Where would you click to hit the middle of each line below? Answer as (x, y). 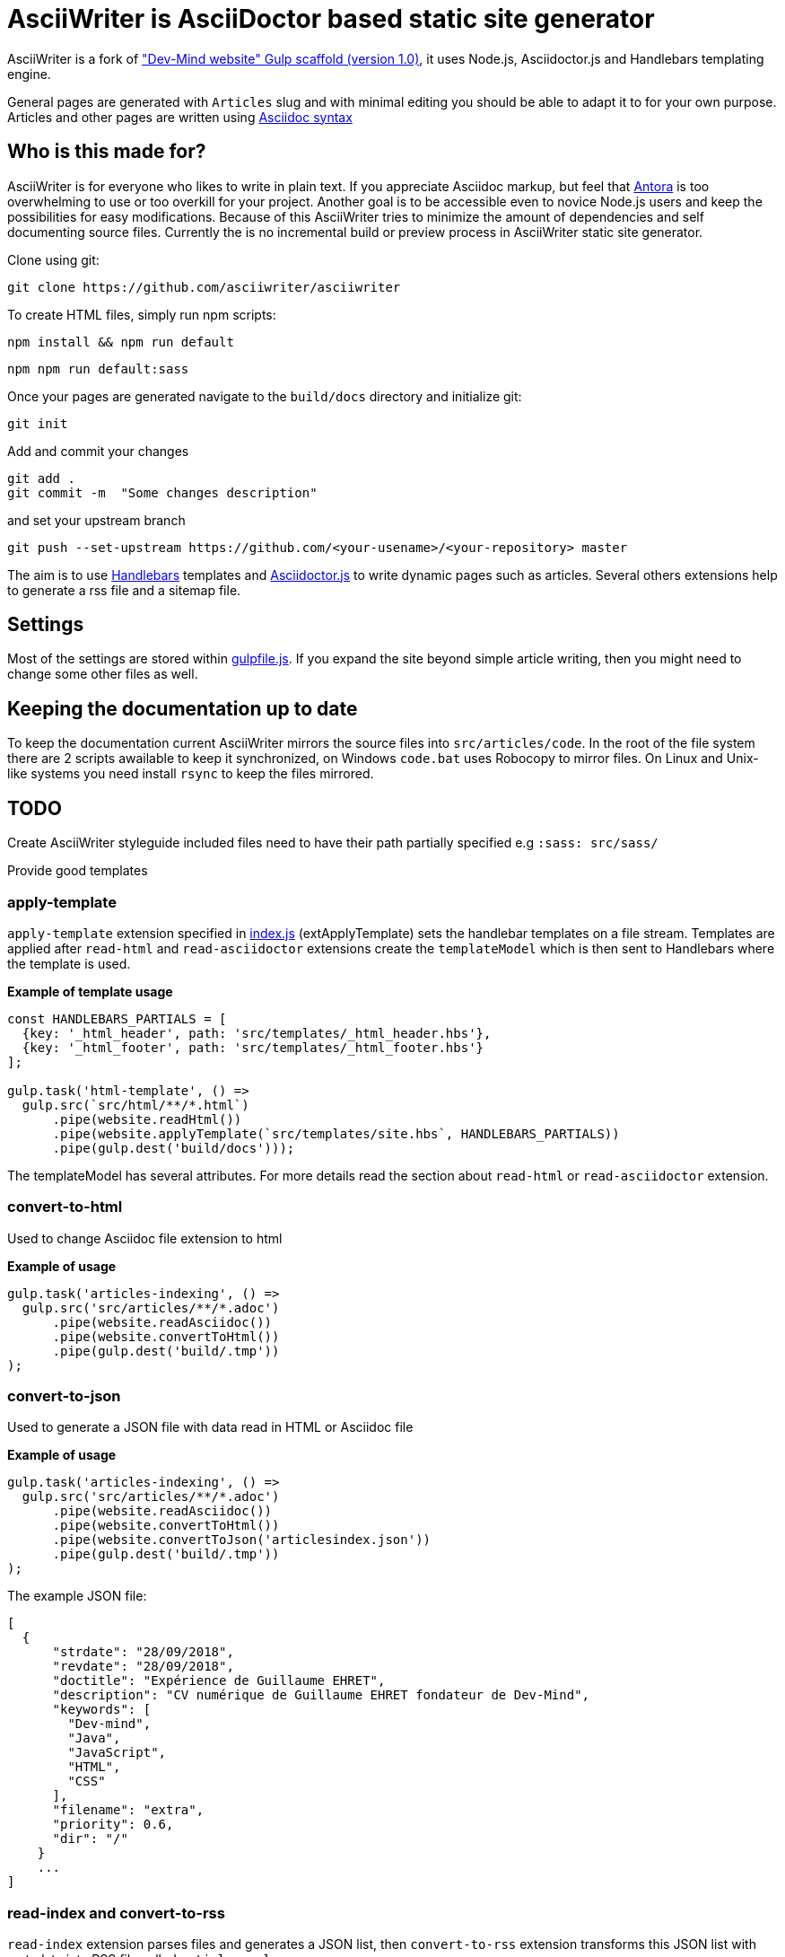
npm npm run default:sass (98, 369)
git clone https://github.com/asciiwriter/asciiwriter (204, 287)
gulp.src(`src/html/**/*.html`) (135, 1105)
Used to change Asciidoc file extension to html (145, 1238)
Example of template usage (90, 991)
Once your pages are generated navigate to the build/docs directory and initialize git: (265, 396)
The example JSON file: (77, 1596)
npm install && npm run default (121, 342)
